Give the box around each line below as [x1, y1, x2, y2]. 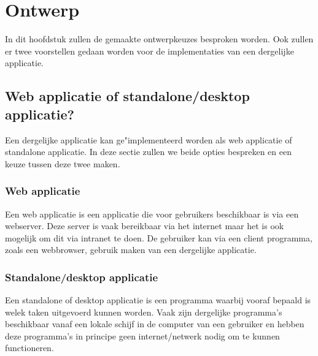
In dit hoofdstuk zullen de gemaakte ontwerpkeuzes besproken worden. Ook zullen [5, 32, 314, 45]
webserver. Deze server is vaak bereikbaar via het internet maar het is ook [5, 219, 284, 232]
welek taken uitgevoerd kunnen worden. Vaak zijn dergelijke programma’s [5, 305, 282, 318]
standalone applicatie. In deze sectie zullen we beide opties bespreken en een [5, 145, 292, 158]
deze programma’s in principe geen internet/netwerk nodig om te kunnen [5, 329, 280, 342]
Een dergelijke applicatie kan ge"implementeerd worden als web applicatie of [5, 133, 292, 146]
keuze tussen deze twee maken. [5, 157, 120, 170]
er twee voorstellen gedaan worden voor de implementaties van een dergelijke [5, 44, 294, 57]
